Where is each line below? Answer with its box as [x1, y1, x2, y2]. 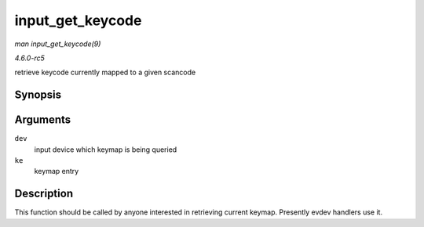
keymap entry [34, 167, 79, 176]
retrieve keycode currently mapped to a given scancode [14, 67, 196, 77]
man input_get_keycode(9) [14, 39, 101, 49]
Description [14, 187, 74, 200]
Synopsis [14, 88, 62, 102]
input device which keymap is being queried [34, 145, 177, 154]
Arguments [14, 113, 71, 127]
